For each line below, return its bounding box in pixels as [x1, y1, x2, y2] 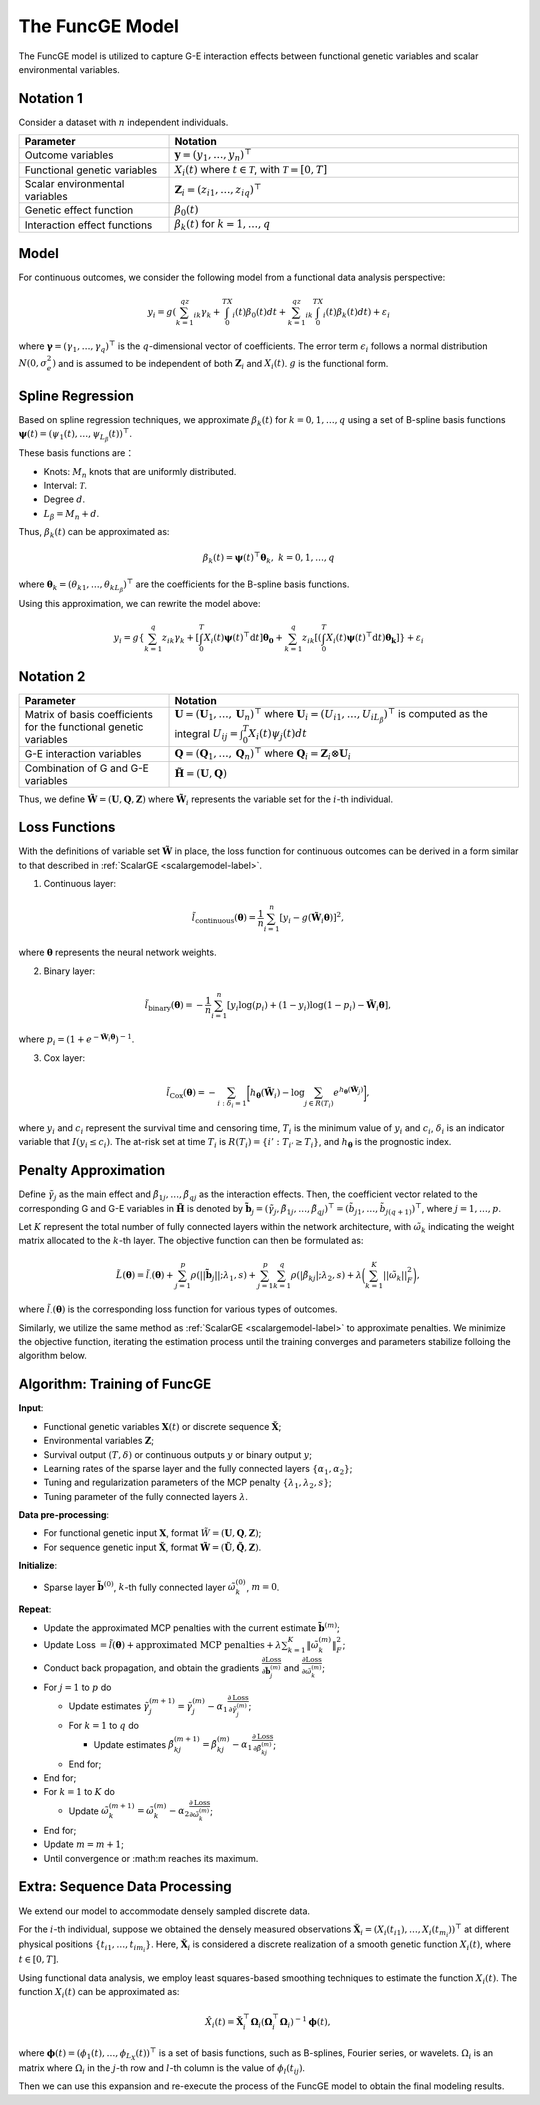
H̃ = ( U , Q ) [174, 767, 228, 780]
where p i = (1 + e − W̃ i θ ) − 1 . [18, 1031, 135, 1048]
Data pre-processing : [18, 1509, 110, 1521]
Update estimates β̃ [93, 1738, 175, 1750]
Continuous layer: [43, 878, 117, 890]
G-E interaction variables [24, 747, 142, 761]
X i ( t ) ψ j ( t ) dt [248, 727, 308, 742]
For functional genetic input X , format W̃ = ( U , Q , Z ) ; [43, 1527, 262, 1539]
